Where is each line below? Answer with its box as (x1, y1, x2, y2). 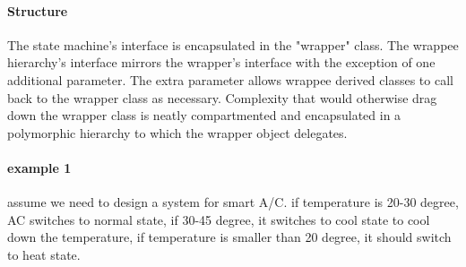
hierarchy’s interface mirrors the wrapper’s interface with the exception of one (7, 53, 436, 72)
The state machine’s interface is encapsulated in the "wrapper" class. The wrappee (7, 35, 459, 54)
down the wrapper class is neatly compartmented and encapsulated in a (7, 106, 401, 125)
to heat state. (7, 245, 81, 263)
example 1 (7, 158, 72, 177)
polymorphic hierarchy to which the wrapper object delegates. (7, 123, 348, 142)
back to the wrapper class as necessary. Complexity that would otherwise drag (7, 88, 437, 107)
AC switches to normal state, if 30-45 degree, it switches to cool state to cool (7, 210, 430, 228)
